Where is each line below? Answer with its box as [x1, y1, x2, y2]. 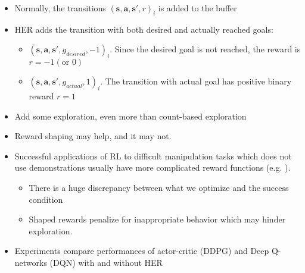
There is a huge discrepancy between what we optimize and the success [29, 181, 289, 193]
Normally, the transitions [14, 2, 106, 14]
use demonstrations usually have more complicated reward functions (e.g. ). [14, 161, 291, 174]
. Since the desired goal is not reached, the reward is [110, 43, 301, 55]
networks [14, 256, 47, 268]
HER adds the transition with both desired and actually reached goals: [14, 23, 273, 35]
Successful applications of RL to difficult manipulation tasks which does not [14, 149, 292, 162]
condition [29, 193, 63, 205]
